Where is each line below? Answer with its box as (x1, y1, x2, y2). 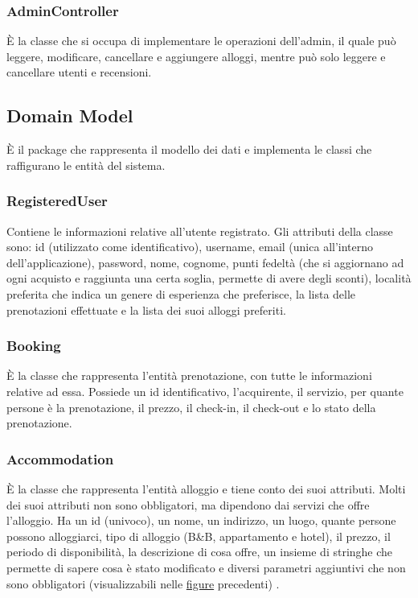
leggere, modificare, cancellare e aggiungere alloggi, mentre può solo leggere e (6, 47, 386, 64)
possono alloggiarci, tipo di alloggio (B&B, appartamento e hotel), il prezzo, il (6, 527, 391, 544)
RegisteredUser (6, 191, 108, 211)
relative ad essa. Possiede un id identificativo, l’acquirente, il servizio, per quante (6, 382, 404, 399)
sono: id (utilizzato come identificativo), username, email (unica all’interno (6, 238, 374, 255)
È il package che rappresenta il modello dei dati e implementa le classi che (6, 141, 372, 158)
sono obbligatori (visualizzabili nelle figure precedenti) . (6, 575, 280, 592)
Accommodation (6, 448, 114, 468)
